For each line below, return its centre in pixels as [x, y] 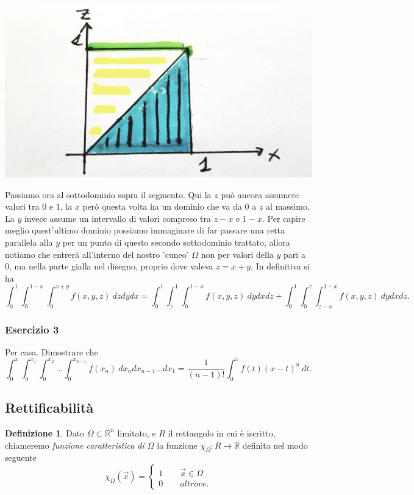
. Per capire [284, 218]
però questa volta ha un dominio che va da [162, 206]
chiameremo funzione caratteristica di [75, 445]
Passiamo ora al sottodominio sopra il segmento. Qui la [108, 194]
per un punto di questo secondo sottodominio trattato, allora [176, 242]
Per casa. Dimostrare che [52, 351]
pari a [294, 254]
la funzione [177, 445]
